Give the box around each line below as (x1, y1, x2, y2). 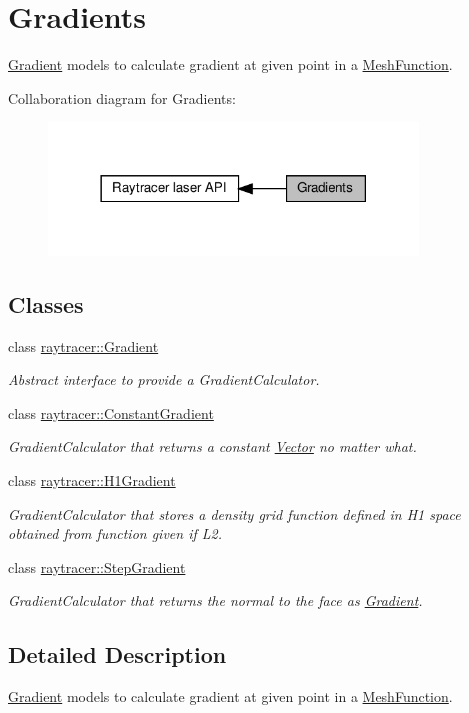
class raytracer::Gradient (8, 335, 159, 356)
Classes (8, 288, 84, 319)
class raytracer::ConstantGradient (8, 402, 214, 423)
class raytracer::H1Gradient (8, 470, 176, 491)
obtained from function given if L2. (8, 523, 223, 544)
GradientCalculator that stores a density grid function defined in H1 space (8, 503, 461, 524)
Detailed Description (8, 639, 227, 670)
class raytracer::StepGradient (8, 556, 186, 577)
